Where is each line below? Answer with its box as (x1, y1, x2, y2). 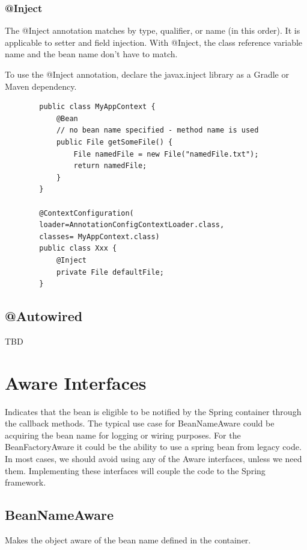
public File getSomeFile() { (56, 137, 173, 146)
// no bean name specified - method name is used (56, 126, 259, 135)
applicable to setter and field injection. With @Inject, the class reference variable (5, 36, 303, 48)
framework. (5, 476, 46, 489)
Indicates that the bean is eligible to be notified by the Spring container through (5, 405, 302, 417)
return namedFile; (73, 161, 147, 170)
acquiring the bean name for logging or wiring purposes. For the (5, 428, 241, 441)
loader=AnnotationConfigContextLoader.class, (39, 220, 225, 230)
